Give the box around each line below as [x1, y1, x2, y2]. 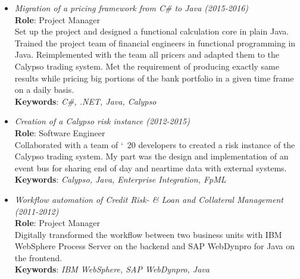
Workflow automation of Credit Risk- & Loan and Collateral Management [14, 193, 283, 205]
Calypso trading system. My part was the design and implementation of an [14, 150, 289, 162]
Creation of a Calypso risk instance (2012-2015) [14, 115, 190, 127]
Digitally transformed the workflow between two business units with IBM [14, 228, 282, 240]
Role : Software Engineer [14, 126, 105, 139]
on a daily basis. [14, 83, 74, 96]
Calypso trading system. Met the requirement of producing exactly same [14, 59, 279, 72]
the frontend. [14, 251, 62, 264]
